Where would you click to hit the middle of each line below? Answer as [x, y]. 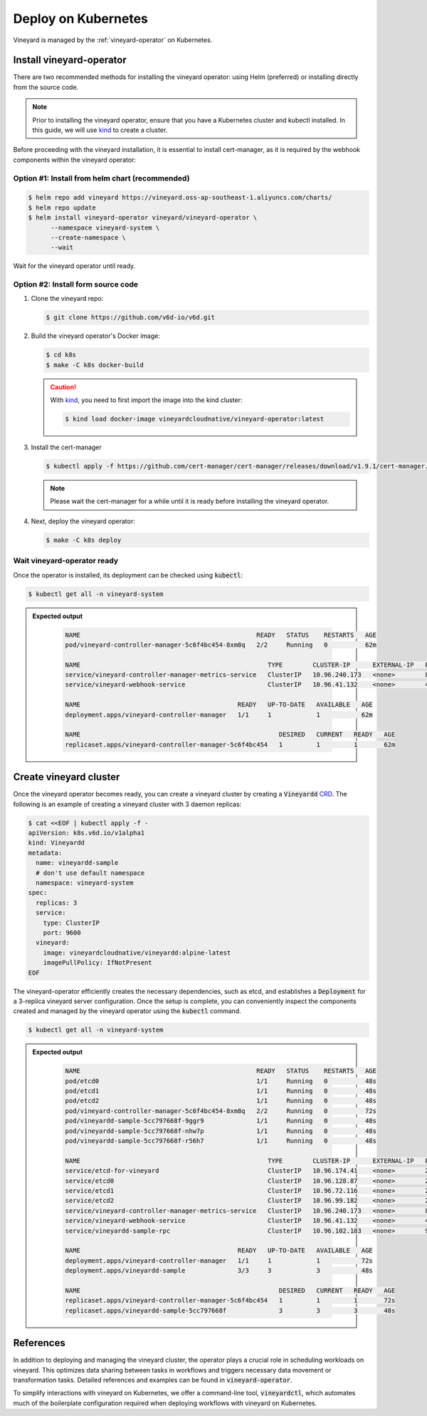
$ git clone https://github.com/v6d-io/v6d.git [130, 318]
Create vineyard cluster [67, 777]
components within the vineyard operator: [75, 160]
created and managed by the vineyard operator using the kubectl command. [127, 1011]
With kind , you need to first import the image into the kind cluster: [146, 400]
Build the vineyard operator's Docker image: [95, 336]
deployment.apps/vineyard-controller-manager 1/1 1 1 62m [219, 714]
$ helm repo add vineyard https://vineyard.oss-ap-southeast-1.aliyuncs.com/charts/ [180, 197]
